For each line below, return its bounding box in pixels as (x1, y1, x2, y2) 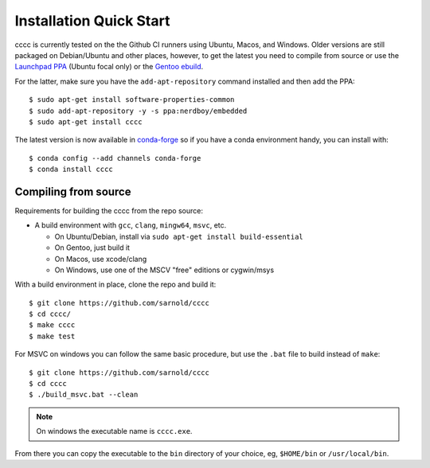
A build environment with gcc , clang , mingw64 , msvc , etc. (34, 220, 227, 230)
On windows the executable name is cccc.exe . (36, 427, 193, 436)
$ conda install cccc (29, 165, 113, 174)
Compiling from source (14, 185, 131, 198)
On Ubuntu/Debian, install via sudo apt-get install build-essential (54, 232, 304, 241)
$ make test (29, 331, 76, 341)
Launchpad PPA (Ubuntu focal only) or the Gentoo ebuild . (14, 62, 204, 72)
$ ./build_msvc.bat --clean (29, 390, 139, 400)
